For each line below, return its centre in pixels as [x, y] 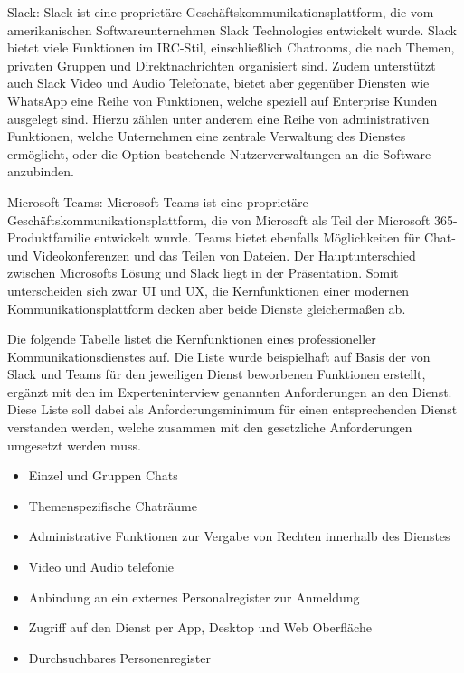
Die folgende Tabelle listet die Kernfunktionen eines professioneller [192, 339]
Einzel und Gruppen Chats [103, 475]
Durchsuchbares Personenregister [119, 657]
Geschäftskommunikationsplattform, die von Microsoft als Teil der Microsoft [219, 219]
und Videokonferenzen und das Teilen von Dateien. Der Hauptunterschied [212, 255]
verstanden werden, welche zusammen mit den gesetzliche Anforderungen [210, 427]
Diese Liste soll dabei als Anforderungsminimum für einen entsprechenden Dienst [232, 409]
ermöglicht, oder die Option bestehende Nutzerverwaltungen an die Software [219, 153]
